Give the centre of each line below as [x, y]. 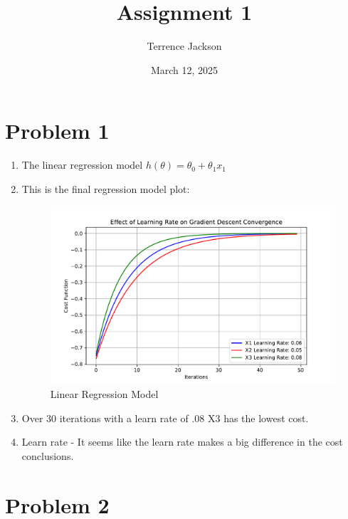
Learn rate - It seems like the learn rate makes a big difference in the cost [182, 442]
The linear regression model [82, 165]
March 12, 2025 [184, 69]
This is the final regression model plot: [106, 188]
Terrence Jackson [184, 46]
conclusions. [48, 455]
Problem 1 [57, 131]
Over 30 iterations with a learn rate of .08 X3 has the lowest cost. [165, 418]
